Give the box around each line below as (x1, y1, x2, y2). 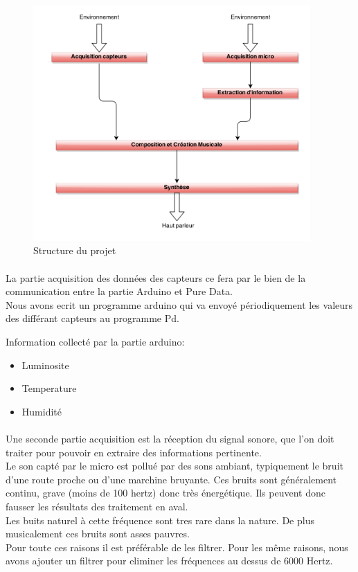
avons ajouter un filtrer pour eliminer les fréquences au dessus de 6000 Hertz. (6, 553, 333, 568)
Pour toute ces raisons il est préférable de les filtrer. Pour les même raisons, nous (6, 539, 348, 554)
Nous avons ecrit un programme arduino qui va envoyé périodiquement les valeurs (6, 297, 353, 312)
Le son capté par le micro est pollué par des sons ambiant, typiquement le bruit (6, 458, 343, 473)
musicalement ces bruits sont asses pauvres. (6, 526, 190, 541)
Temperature (21, 381, 77, 395)
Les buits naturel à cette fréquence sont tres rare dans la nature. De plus (6, 512, 314, 527)
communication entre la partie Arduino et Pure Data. (6, 284, 233, 298)
